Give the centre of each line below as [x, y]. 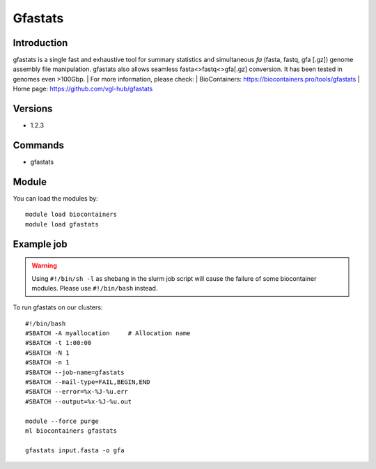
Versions [33, 109]
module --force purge [62, 421]
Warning [44, 266]
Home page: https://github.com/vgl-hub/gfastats [83, 89]
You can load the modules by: [56, 198]
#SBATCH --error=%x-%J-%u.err [77, 392]
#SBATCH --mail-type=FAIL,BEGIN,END [88, 382]
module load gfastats [62, 224]
